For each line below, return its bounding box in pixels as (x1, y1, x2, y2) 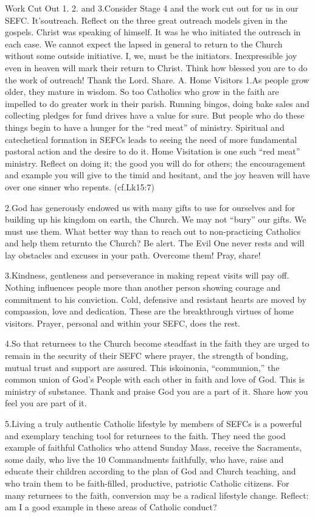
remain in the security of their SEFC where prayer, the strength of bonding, (5, 349, 288, 362)
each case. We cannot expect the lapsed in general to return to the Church (5, 37, 283, 50)
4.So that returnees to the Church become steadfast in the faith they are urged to (5, 337, 310, 350)
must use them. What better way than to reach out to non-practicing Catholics (5, 224, 301, 237)
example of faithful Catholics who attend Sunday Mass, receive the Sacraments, (5, 441, 302, 454)
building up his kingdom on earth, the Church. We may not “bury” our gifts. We (5, 213, 306, 226)
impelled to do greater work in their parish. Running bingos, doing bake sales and (5, 97, 310, 109)
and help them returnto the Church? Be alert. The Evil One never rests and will (5, 237, 305, 249)
